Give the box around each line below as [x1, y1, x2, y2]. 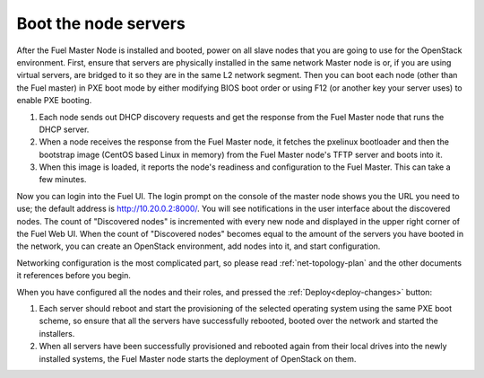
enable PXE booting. [16, 95, 92, 106]
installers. [39, 328, 75, 338]
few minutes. [39, 174, 87, 185]
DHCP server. [39, 124, 90, 135]
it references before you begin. [16, 270, 132, 281]
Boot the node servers [16, 13, 186, 33]
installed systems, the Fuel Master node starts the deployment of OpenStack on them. [39, 353, 357, 364]
